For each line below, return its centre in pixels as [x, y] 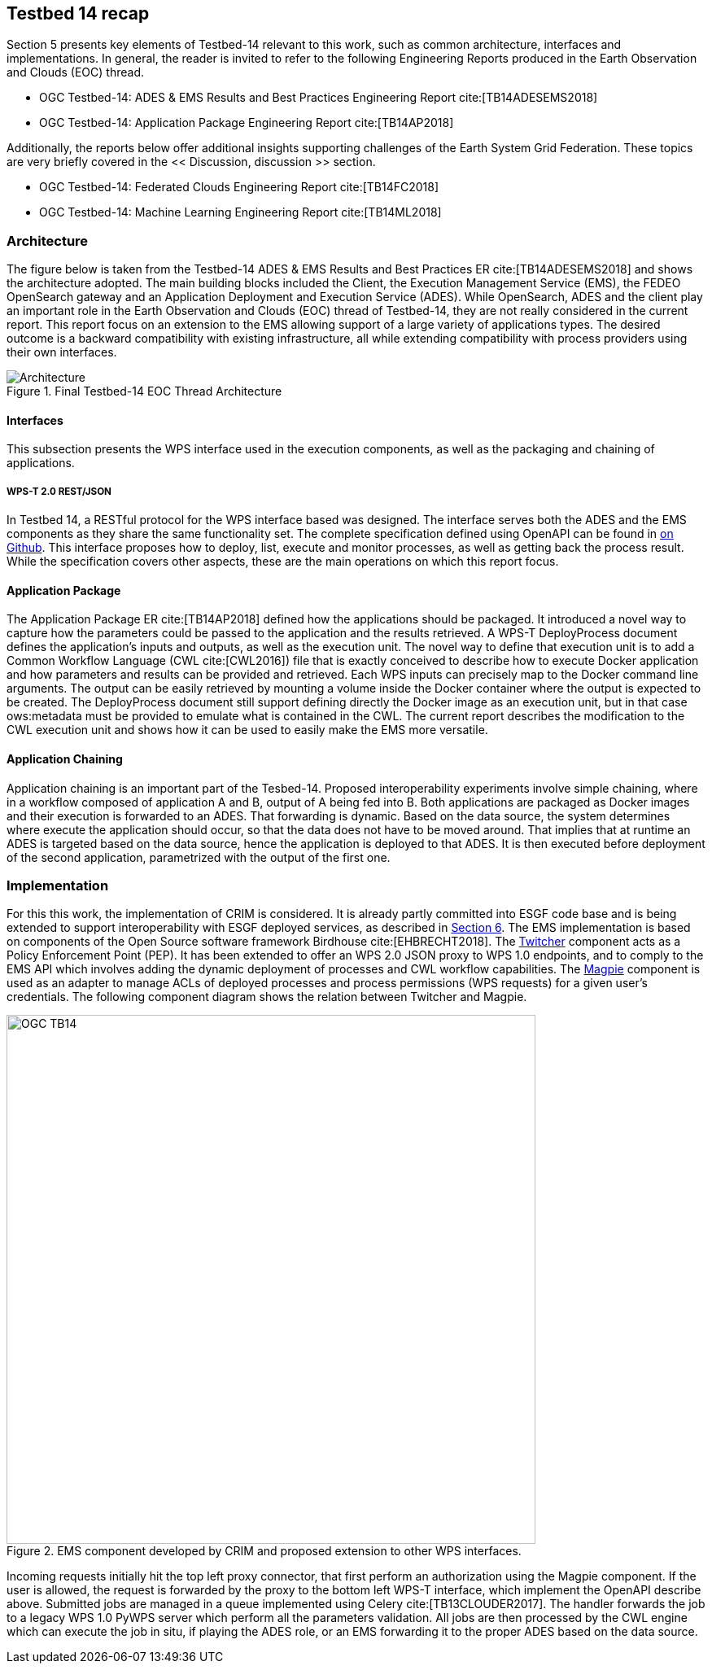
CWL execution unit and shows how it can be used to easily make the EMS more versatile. [247, 730]
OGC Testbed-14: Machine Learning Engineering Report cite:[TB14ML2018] [240, 212]
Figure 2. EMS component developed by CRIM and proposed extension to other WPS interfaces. [264, 1551]
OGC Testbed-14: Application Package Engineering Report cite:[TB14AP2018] [247, 123]
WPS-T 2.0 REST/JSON [59, 491]
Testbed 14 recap [78, 13]
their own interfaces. [62, 352]
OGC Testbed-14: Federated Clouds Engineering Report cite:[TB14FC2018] [239, 187]
